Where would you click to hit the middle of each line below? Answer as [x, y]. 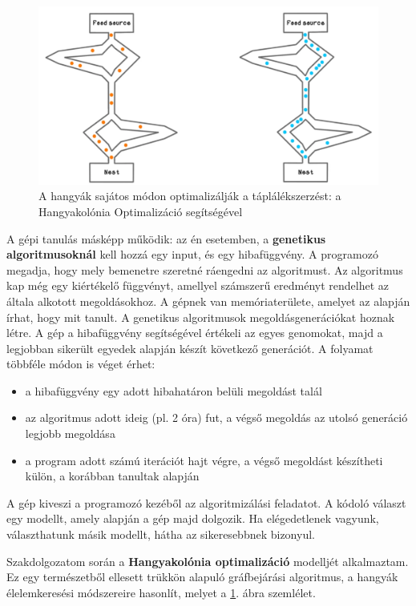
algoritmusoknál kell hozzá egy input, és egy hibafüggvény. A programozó [192, 254]
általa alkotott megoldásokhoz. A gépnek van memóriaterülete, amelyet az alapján [208, 301]
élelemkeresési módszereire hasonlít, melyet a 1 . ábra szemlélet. [161, 592]
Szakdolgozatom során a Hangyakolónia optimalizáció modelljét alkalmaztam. [208, 561]
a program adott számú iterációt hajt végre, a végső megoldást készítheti [204, 460]
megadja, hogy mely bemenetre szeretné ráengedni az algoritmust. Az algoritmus [205, 269]
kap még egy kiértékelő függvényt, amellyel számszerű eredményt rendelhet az [198, 285]
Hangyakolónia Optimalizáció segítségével [141, 211]
